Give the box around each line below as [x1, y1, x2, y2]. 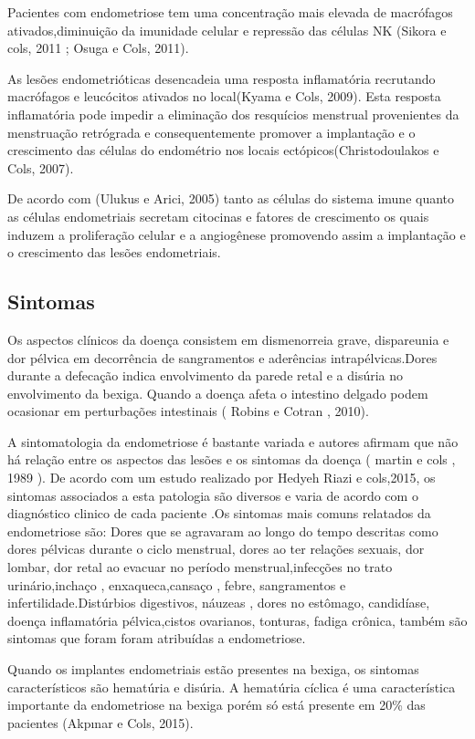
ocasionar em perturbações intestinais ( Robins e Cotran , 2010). [7, 401, 369, 421]
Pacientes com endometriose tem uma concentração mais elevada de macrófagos [7, 3, 453, 21]
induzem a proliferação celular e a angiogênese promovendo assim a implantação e [7, 224, 466, 244]
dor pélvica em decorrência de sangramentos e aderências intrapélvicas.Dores [7, 348, 438, 367]
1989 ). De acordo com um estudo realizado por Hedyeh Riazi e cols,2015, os [7, 468, 436, 487]
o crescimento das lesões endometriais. [7, 243, 221, 262]
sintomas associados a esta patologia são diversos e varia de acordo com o [7, 485, 418, 505]
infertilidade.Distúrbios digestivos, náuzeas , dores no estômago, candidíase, [7, 593, 430, 612]
